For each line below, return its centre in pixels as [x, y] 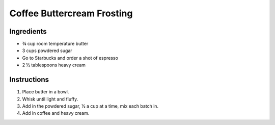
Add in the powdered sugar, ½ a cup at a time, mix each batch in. [90, 106]
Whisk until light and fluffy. [50, 99]
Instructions [29, 80]
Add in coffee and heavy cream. [56, 113]
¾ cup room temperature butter [55, 44]
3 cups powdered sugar [47, 51]
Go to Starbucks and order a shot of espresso [70, 58]
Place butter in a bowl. [46, 92]
